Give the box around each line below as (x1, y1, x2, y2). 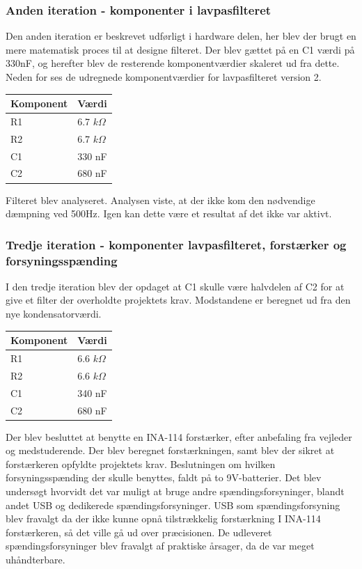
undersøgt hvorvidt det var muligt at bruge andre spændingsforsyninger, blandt (6, 484, 345, 499)
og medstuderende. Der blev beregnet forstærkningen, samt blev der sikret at (6, 443, 335, 458)
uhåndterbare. (6, 552, 65, 566)
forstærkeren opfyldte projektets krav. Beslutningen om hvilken (6, 456, 276, 471)
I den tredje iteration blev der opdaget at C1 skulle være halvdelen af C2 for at (6, 279, 345, 293)
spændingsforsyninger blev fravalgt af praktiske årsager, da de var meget (6, 538, 315, 553)
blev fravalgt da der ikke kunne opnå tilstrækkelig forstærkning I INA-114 (6, 511, 321, 526)
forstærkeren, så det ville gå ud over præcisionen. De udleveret (6, 524, 272, 539)
